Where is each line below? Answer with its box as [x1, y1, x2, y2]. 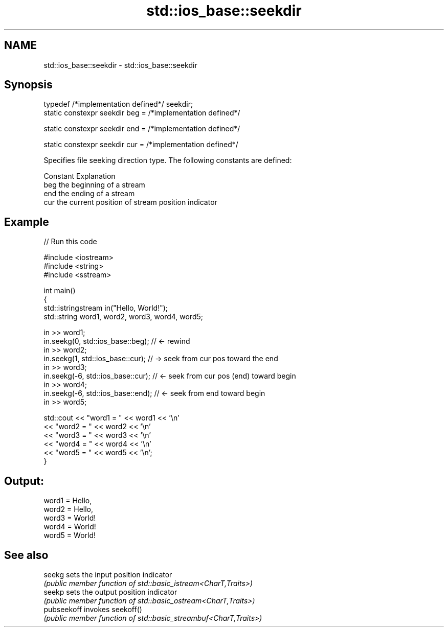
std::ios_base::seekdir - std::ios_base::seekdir [43, 60, 197, 69]
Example [4, 215, 49, 228]
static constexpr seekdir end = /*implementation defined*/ [43, 124, 240, 133]
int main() [43, 286, 76, 295]
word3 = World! [43, 513, 96, 523]
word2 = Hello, [43, 505, 94, 514]
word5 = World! [43, 531, 96, 540]
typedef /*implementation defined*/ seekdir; [43, 100, 193, 109]
